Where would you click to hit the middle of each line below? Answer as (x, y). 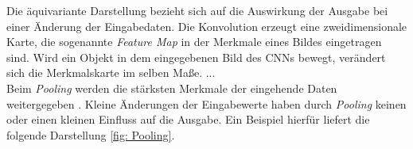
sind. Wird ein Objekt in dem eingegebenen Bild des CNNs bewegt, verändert (196, 57)
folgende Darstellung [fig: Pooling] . (91, 134)
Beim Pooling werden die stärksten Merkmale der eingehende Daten (172, 88)
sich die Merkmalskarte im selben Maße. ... (111, 73)
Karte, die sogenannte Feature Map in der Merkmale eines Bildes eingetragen (194, 42)
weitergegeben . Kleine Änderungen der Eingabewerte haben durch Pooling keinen (206, 103)
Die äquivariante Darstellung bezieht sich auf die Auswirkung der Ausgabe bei (197, 10)
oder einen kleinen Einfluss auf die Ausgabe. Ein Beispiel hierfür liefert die (188, 119)
